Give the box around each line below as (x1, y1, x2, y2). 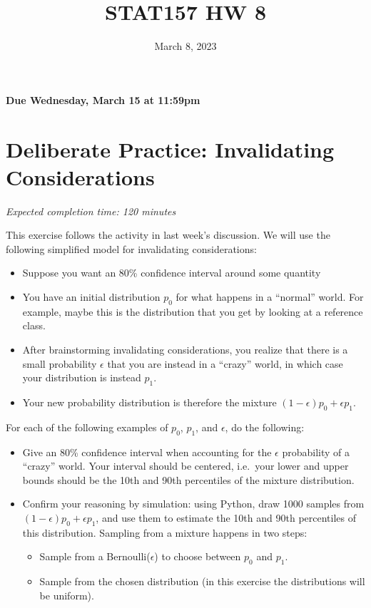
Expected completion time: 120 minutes (6, 203, 176, 218)
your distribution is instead (22, 370, 141, 385)
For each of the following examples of (6, 419, 168, 434)
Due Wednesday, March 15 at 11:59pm (6, 92, 200, 107)
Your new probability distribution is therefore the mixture (22, 394, 277, 409)
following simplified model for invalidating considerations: (6, 241, 257, 256)
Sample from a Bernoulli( (39, 549, 151, 564)
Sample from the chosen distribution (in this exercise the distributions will (39, 574, 365, 589)
